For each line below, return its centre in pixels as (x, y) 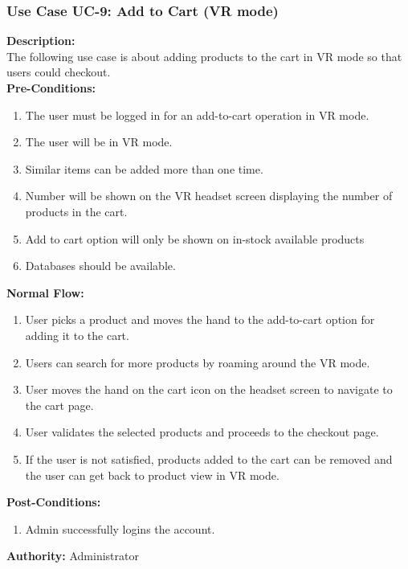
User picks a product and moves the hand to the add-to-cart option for (200, 319)
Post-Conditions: (54, 502)
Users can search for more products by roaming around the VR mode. (198, 362)
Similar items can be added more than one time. (144, 168)
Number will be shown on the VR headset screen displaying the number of (209, 196)
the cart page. (59, 405)
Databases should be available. (100, 266)
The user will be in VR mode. (99, 142)
